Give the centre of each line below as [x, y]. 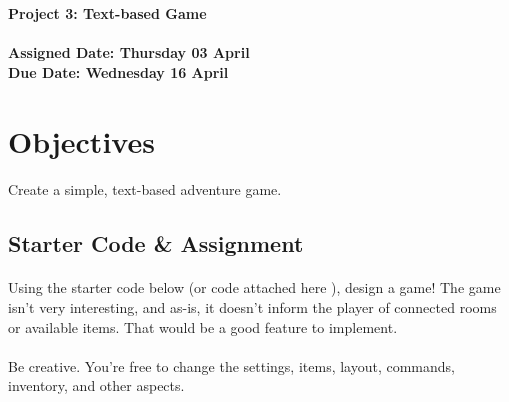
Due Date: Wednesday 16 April [118, 71]
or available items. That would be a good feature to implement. [203, 326]
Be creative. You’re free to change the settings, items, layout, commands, [232, 365]
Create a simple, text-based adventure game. [145, 189]
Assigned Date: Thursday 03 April [129, 52]
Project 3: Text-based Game [107, 13]
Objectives [81, 140]
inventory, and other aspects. [96, 385]
